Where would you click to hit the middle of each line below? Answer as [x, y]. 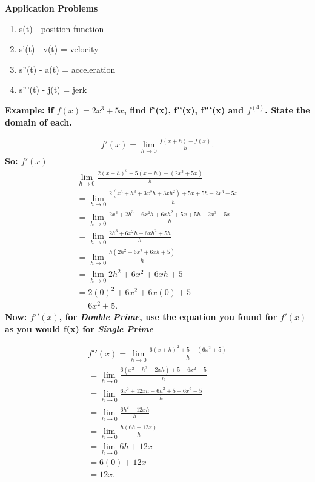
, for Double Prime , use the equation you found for [168, 317]
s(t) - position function [61, 28]
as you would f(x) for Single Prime [79, 328]
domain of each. [38, 122]
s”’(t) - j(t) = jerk [53, 89]
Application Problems [51, 8]
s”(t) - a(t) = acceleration [67, 69]
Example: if [29, 109]
